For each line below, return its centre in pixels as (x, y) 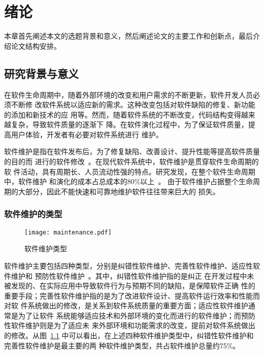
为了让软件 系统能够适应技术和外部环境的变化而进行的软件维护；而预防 (137, 315)
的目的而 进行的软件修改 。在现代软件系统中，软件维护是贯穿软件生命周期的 (131, 161)
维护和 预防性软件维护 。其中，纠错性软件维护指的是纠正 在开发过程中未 (133, 275)
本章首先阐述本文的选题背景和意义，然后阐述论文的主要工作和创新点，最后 (128, 36)
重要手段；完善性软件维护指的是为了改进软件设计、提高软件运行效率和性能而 (132, 295)
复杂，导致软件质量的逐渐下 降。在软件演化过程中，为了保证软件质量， (129, 124)
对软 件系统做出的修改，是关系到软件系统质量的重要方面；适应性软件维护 (126, 305)
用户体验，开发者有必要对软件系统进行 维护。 (87, 134)
